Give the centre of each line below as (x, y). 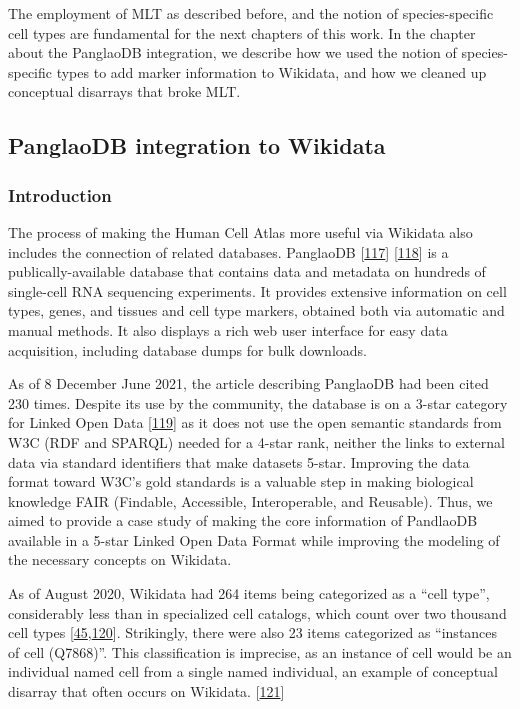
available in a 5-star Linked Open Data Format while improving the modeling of (254, 539)
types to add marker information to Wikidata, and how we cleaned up (271, 71)
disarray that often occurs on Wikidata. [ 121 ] (146, 691)
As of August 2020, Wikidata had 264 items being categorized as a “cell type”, (249, 593)
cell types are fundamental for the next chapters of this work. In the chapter (242, 32)
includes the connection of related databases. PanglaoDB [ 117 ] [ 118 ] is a (228, 251)
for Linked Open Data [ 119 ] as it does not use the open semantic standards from (255, 422)
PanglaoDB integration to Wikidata (197, 145)
